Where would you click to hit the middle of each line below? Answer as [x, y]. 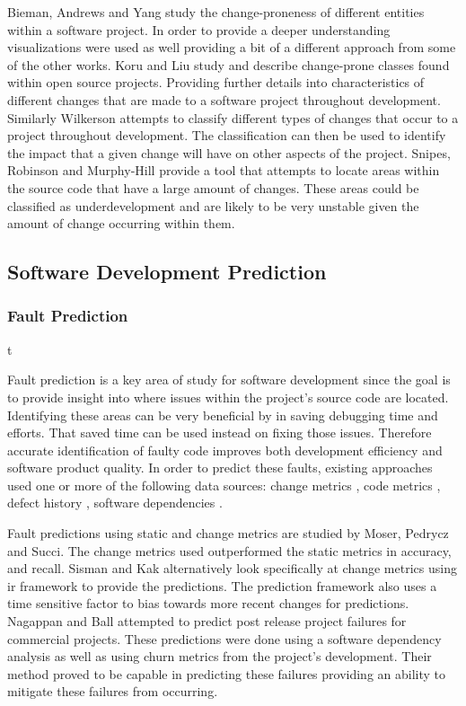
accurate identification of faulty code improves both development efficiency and [225, 450]
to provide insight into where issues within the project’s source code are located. [228, 397]
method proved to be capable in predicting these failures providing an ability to [227, 673]
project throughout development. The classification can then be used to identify [227, 135]
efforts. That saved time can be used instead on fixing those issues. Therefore [220, 432]
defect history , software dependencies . [115, 503]
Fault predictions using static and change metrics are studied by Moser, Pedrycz [228, 533]
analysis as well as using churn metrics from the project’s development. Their [220, 656]
